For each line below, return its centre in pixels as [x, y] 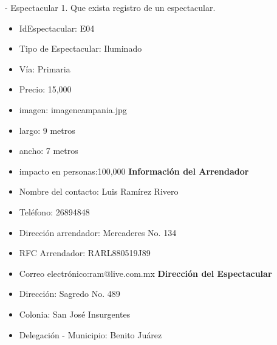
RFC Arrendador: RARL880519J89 [85, 253]
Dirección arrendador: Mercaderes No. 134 [98, 232]
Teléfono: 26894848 [54, 211]
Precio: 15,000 [45, 89]
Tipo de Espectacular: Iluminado [80, 48]
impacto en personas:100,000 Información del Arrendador [134, 171]
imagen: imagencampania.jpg [73, 109]
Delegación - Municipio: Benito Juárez [91, 334]
